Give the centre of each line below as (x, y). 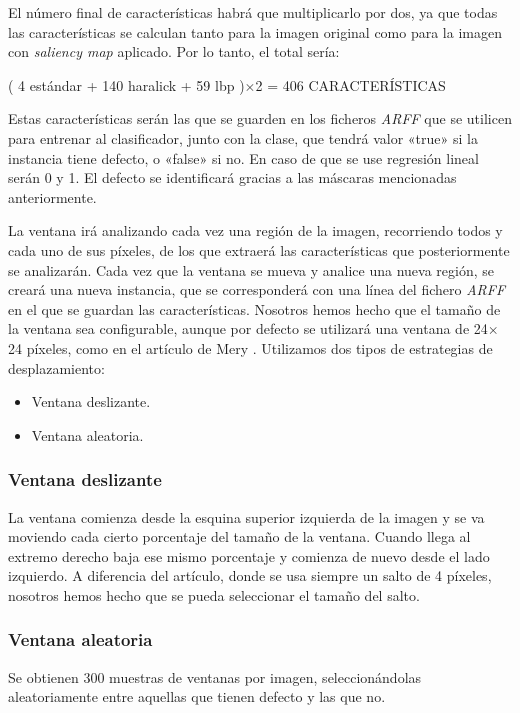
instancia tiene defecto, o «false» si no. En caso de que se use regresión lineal (243, 157)
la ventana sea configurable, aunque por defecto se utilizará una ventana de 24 (248, 328)
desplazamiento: (56, 367)
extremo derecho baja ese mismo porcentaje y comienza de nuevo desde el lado (249, 555)
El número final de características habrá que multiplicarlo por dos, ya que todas (253, 12)
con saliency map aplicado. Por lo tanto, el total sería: (174, 51)
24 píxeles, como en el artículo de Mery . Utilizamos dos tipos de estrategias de (250, 347)
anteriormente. (52, 196)
